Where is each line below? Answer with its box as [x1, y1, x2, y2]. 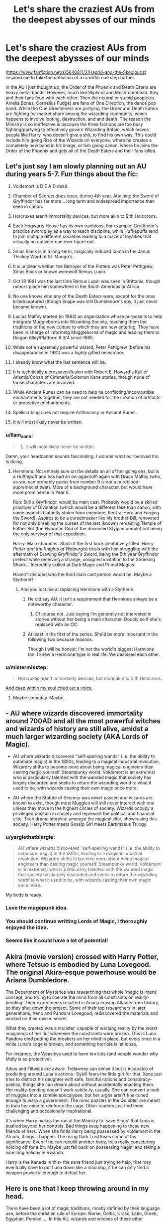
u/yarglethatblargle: [5, 834, 55, 841]
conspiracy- [127, 1076, 152, 1082]
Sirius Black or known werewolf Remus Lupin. [12, 268, 106, 275]
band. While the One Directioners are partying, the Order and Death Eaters [5, 105, 159, 111]
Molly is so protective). [5, 1056, 53, 1062]
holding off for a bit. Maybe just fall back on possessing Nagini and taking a [5, 1144, 161, 1150]
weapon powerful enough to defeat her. [5, 1170, 87, 1176]
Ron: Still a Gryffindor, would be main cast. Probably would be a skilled [12, 499, 158, 505]
